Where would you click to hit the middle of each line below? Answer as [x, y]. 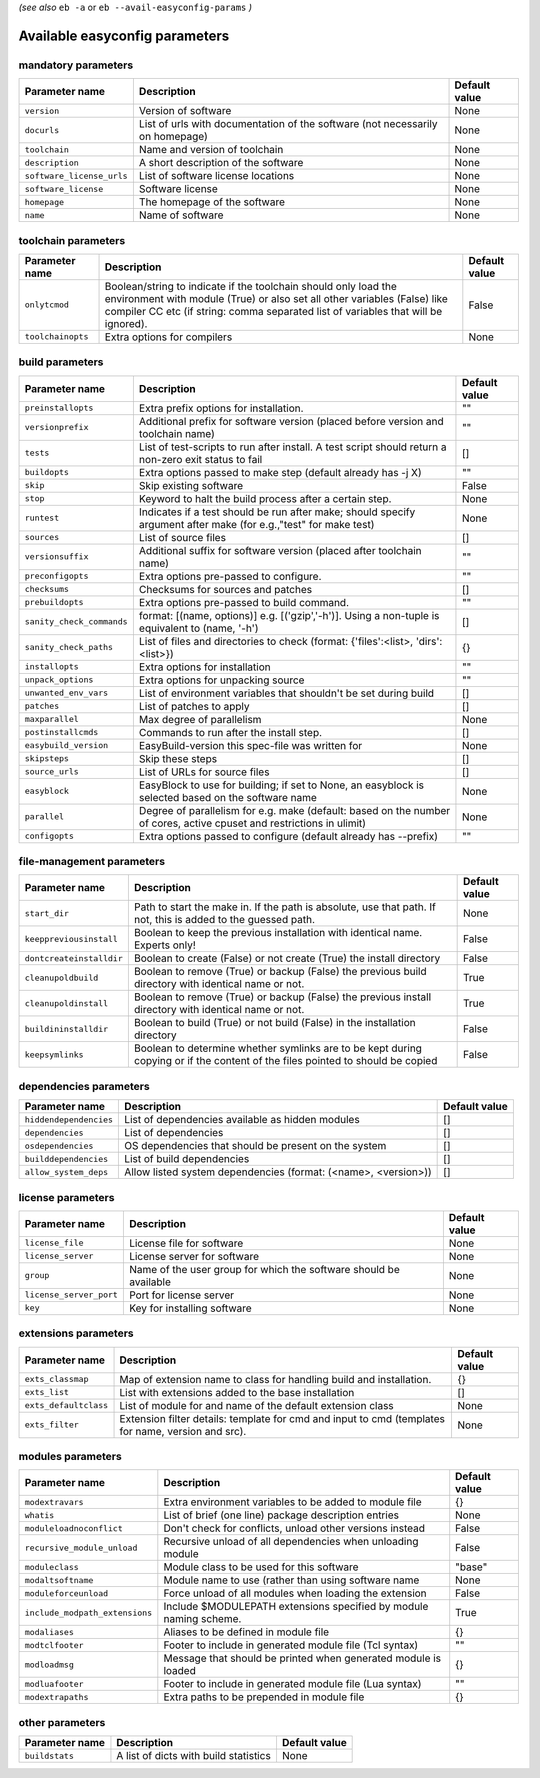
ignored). [126, 323]
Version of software [185, 111]
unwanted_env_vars [66, 693]
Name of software [181, 215]
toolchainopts [56, 336]
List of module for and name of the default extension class [256, 1405]
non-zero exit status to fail [200, 459]
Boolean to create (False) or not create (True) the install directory [287, 958]
